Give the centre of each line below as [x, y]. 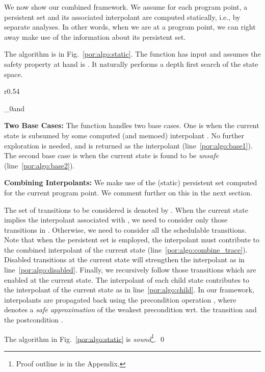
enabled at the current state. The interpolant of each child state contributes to [127, 279]
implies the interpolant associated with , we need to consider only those [116, 220]
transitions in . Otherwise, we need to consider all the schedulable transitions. [125, 229]
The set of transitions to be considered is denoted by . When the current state [126, 209]
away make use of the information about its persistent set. [95, 36]
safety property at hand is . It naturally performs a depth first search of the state [131, 64]
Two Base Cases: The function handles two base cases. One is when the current [132, 125]
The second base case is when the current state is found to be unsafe [111, 155]
